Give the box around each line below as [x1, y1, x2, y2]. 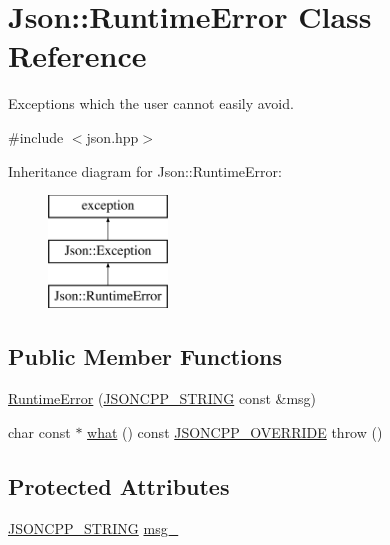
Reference [8, 35, 147, 76]
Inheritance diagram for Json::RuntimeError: [8, 160, 282, 181]
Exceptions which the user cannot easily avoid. [8, 93, 294, 114]
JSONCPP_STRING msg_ [8, 517, 179, 538]
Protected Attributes [8, 470, 230, 501]
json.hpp [86, 126, 139, 147]
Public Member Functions [8, 341, 282, 372]
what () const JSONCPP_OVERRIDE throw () [87, 421, 383, 442]
